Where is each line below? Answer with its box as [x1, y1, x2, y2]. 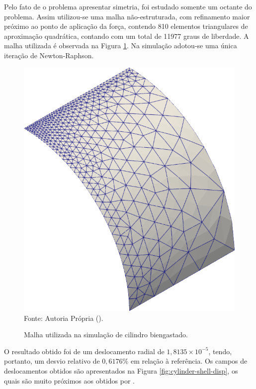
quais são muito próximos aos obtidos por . [4, 375, 135, 386]
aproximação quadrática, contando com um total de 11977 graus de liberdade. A [4, 30, 249, 41]
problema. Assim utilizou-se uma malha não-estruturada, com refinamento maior [4, 11, 250, 21]
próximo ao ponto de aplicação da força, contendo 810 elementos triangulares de [4, 21, 248, 31]
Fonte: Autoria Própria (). [24, 312, 103, 323]
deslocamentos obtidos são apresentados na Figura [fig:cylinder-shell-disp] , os [4, 365, 238, 376]
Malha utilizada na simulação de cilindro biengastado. [24, 329, 188, 340]
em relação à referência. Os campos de [130, 356, 248, 366]
